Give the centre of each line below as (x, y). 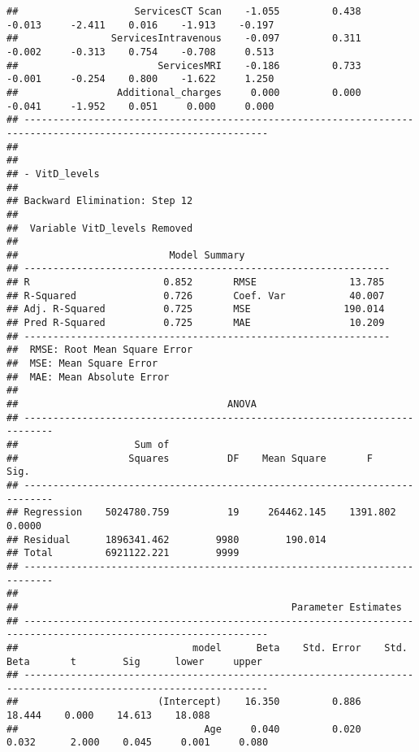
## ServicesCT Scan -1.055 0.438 (184, 11)
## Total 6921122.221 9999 (123, 553)
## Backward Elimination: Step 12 (100, 201)
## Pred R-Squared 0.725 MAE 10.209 (196, 323)
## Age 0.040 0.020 (184, 729)
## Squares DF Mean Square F (190, 458)
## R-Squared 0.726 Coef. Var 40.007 (196, 296)
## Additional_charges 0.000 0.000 (184, 92)
